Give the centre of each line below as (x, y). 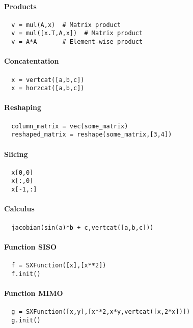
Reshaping (23, 107)
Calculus (19, 209)
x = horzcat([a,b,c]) (48, 88)
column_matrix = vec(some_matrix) (70, 126)
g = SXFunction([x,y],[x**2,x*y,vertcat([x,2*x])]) (101, 312)
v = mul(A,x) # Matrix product (66, 25)
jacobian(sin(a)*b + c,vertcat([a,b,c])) (82, 227)
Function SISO (31, 246)
